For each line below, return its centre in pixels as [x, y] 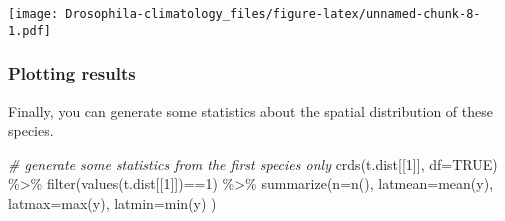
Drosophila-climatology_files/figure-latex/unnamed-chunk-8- [273, 14]
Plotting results [72, 73]
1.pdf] [29, 30]
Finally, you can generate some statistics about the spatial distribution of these [250, 110]
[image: [33, 14]
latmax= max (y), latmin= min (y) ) [112, 202]
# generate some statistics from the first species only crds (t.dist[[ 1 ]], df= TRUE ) [253, 163]
